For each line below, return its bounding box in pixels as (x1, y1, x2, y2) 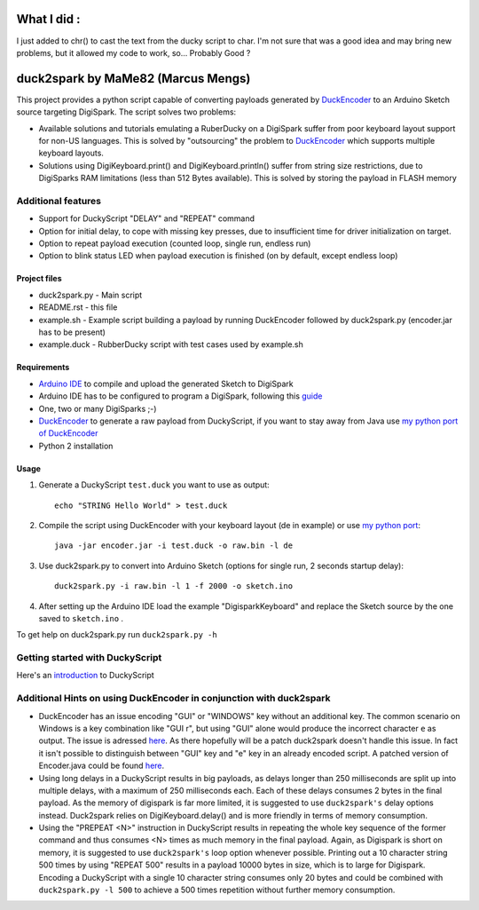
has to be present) (38, 327, 106, 337)
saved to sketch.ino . (38, 613, 124, 623)
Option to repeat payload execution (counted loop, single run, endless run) (38, 238, 311, 249)
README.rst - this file (38, 302, 118, 313)
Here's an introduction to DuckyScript (16, 670, 154, 681)
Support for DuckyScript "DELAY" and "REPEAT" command (38, 213, 255, 224)
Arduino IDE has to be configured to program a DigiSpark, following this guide (38, 391, 323, 401)
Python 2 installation (38, 440, 114, 451)
